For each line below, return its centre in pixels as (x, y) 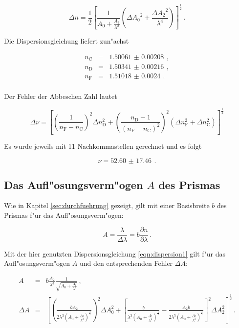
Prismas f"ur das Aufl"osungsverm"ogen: (64, 215)
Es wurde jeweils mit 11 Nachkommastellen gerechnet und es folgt (103, 146)
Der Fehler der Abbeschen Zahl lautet (61, 96)
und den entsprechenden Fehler (126, 263)
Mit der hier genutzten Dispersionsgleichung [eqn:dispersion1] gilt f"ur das (115, 253)
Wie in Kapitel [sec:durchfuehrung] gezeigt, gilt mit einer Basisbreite (107, 205)
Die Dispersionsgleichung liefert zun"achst (66, 41)
